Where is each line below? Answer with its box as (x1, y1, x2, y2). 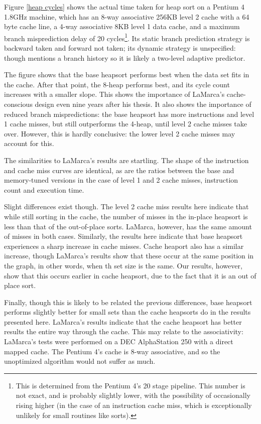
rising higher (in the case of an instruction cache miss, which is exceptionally (16, 400, 252, 410)
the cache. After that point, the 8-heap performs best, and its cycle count (4, 79, 230, 89)
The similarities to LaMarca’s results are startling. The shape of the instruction (4, 155, 249, 165)
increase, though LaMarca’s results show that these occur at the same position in (4, 250, 254, 261)
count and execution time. (4, 184, 84, 195)
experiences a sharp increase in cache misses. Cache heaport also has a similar (4, 240, 244, 251)
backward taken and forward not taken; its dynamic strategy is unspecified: (4, 43, 236, 53)
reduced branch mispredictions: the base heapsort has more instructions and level (4, 108, 254, 119)
